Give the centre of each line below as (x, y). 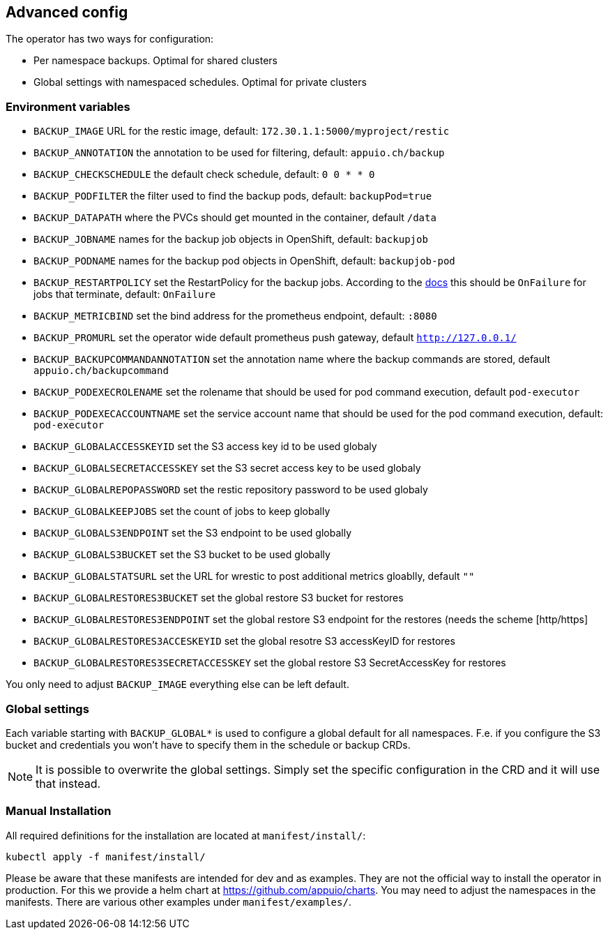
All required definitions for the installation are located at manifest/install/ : (186, 835)
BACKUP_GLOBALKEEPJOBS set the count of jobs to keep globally (182, 511)
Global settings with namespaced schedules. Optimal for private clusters (200, 82)
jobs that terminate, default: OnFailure (125, 294)
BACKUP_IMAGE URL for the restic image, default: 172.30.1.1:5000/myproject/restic (242, 131)
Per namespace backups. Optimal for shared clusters (155, 61)
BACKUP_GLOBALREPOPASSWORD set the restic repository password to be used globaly (231, 490)
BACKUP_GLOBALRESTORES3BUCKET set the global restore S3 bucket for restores (219, 598)
